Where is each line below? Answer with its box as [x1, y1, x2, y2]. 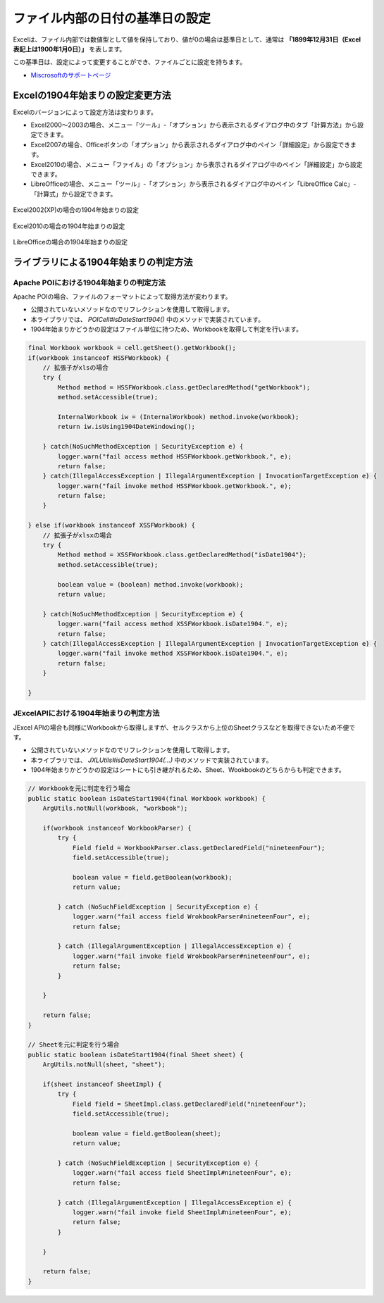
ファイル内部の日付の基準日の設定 [13, 11, 211, 26]
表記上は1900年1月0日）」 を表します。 [13, 44, 126, 53]
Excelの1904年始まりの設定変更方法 [13, 89, 172, 101]
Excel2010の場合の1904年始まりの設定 [13, 222, 125, 230]
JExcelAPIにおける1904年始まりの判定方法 [13, 709, 160, 718]
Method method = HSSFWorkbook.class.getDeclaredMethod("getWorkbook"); [57, 383, 311, 391]
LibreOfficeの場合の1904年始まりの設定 [13, 237, 128, 246]
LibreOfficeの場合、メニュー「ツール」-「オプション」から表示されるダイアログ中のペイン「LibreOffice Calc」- [30, 180, 357, 188]
